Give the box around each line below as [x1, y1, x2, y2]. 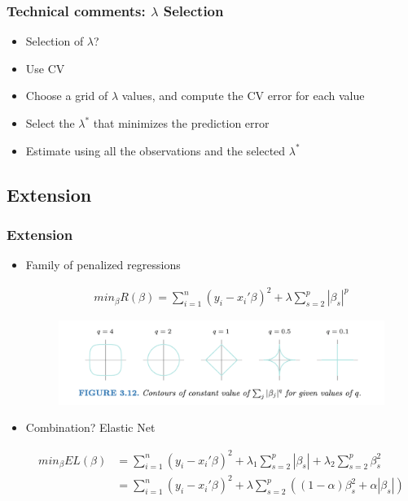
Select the [25, 115, 75, 131]
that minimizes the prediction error [93, 115, 270, 131]
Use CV [25, 59, 65, 76]
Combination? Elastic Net [25, 419, 156, 436]
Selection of [25, 33, 84, 50]
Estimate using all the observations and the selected [25, 142, 286, 159]
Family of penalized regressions [25, 256, 181, 273]
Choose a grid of [25, 87, 108, 104]
